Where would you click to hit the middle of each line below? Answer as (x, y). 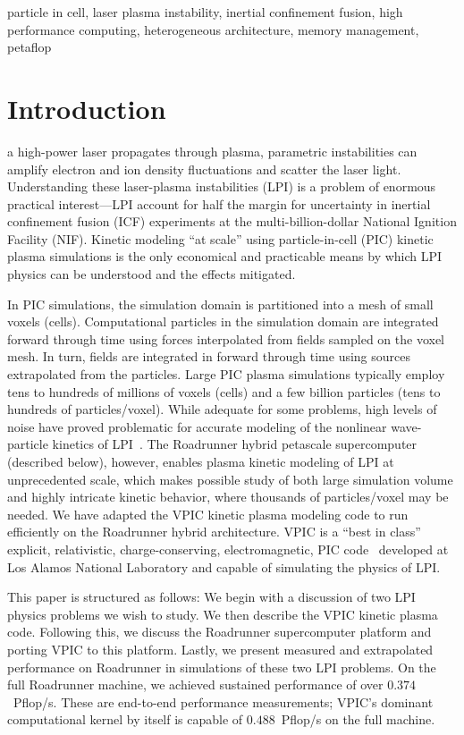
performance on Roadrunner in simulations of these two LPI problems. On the (222, 667)
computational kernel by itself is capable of (125, 719)
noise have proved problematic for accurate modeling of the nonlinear (197, 426)
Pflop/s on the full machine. (358, 719)
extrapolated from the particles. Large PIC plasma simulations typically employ (226, 374)
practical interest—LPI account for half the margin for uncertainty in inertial (219, 203)
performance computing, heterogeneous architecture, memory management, (213, 29)
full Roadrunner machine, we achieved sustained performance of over (195, 684)
